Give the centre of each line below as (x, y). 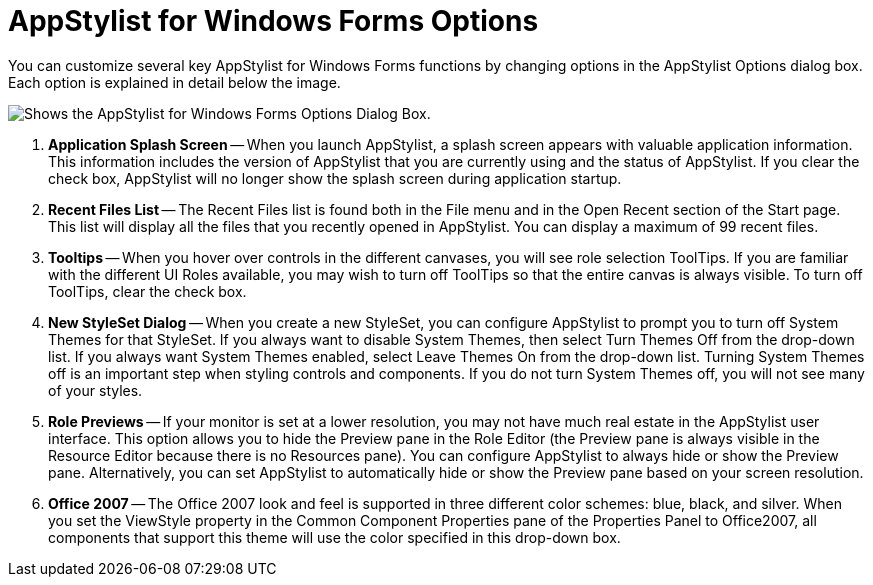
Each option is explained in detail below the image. (174, 82)
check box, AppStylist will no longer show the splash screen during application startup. (335, 178)
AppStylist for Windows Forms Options (273, 21)
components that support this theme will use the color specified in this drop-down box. (334, 537)
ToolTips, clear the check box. (147, 291)
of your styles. (95, 390)
